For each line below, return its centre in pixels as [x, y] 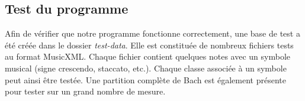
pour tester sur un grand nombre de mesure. [85, 91]
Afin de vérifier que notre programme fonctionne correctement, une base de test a [152, 33]
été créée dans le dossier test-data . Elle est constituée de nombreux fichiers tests [149, 45]
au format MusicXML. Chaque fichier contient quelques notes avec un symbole [148, 56]
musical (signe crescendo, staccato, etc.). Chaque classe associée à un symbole [146, 68]
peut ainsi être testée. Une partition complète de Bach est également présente [145, 79]
